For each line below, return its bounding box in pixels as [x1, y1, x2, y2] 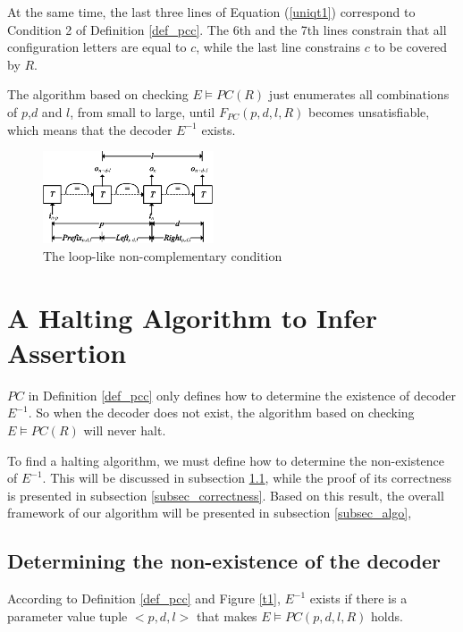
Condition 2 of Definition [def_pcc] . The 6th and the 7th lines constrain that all [7, 20, 447, 38]
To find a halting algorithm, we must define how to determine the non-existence [7, 451, 445, 469]
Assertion [7, 333, 127, 370]
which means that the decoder [7, 120, 173, 139]
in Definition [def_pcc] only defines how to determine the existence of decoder [28, 385, 457, 404]
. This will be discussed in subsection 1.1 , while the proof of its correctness [42, 468, 451, 487]
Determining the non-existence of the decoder [7, 547, 441, 575]
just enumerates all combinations [268, 85, 450, 104]
